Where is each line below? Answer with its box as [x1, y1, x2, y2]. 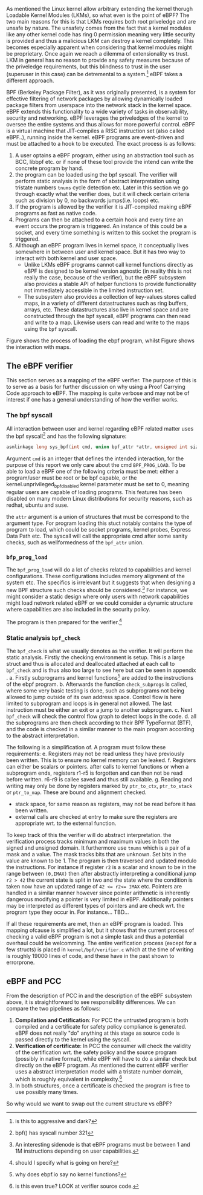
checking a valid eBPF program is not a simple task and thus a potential [6, 933, 184, 940]
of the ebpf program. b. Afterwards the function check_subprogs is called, [6, 680, 188, 688]
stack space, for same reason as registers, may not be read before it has [14, 800, 196, 807]
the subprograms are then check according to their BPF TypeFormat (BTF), [6, 719, 193, 726]
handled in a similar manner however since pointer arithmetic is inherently [6, 889, 190, 896]
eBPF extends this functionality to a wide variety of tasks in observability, [6, 108, 189, 115]
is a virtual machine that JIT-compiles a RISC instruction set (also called [6, 127, 185, 134]
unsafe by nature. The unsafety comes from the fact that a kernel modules [6, 24, 192, 31]
